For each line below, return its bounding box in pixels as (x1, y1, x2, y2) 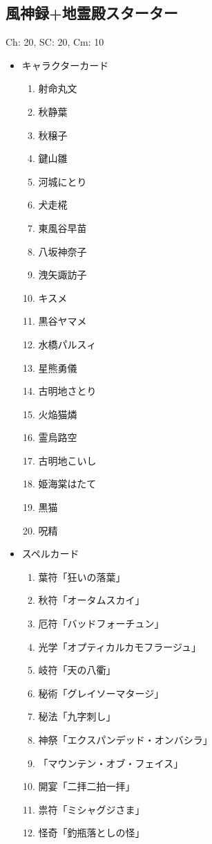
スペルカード (21, 546, 79, 561)
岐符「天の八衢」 (38, 663, 116, 677)
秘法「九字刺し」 (38, 709, 116, 724)
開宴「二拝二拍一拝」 (38, 779, 135, 793)
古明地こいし (38, 453, 97, 467)
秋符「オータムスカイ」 (38, 593, 145, 607)
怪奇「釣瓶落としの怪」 (38, 825, 145, 840)
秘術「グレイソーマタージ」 (38, 685, 164, 700)
